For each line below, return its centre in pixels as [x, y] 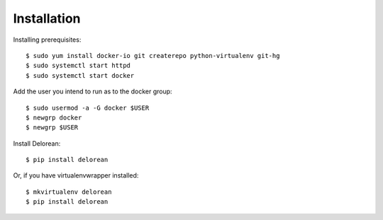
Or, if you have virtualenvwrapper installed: [76, 175]
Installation [47, 18]
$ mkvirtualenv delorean [69, 192]
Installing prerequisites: [47, 40]
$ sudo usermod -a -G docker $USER [88, 108]
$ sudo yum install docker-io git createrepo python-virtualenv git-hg [153, 56]
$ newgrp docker [54, 117]
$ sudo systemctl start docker [80, 75]
